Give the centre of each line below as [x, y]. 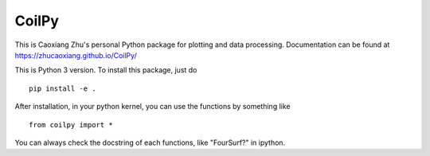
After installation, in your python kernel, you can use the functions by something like [152, 107]
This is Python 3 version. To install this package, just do [106, 70]
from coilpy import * [71, 125]
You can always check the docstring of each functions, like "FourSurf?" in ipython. [150, 142]
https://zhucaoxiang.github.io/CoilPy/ [76, 55]
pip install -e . [63, 88]
